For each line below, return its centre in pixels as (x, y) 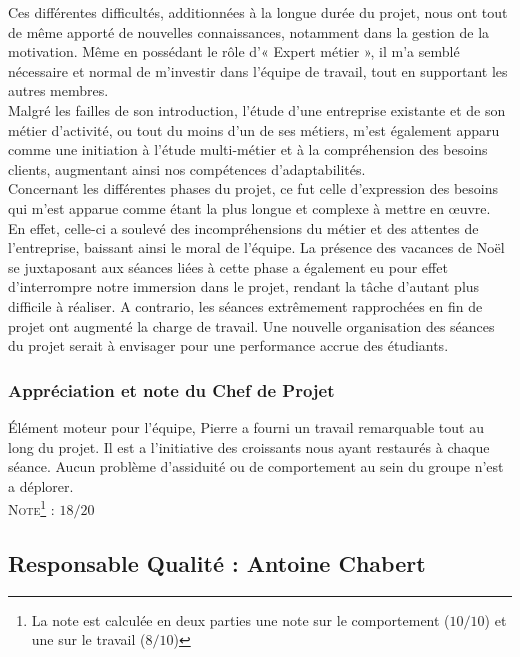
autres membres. (58, 90)
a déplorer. (41, 485)
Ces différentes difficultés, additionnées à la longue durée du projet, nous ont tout (258, 12)
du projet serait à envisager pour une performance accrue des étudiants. (228, 345)
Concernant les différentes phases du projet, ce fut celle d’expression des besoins (253, 188)
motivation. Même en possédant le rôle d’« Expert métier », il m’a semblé (234, 51)
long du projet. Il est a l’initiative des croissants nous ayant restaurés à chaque (249, 446)
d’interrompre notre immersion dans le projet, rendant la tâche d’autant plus (244, 286)
